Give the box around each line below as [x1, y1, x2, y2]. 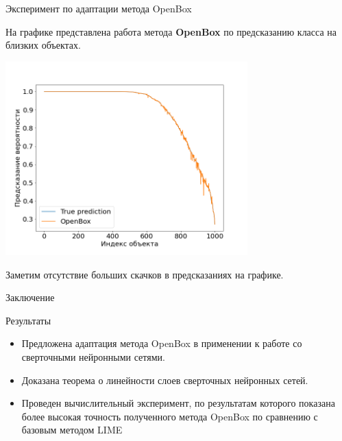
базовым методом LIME [21, 422, 123, 437]
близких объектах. [5, 38, 81, 52]
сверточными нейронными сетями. [21, 349, 165, 363]
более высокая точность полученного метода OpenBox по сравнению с [21, 409, 318, 423]
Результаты [5, 313, 51, 327]
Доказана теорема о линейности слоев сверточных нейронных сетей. [21, 372, 308, 387]
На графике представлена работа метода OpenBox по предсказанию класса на [5, 24, 337, 38]
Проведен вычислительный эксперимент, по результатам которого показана [21, 396, 335, 410]
